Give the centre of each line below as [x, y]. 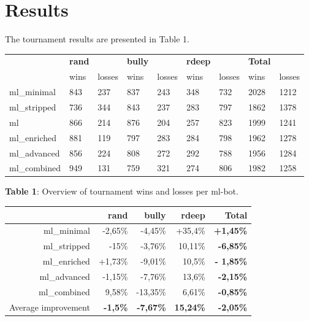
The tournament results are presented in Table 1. [97, 39]
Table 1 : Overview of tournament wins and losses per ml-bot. [122, 191]
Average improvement [50, 307]
